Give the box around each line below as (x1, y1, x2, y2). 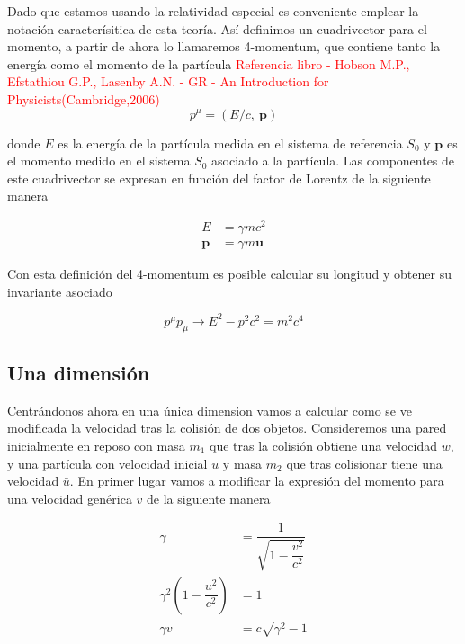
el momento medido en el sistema (7, 151, 191, 170)
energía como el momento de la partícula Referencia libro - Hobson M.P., (7, 54, 410, 73)
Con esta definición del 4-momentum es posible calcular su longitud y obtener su (7, 264, 452, 283)
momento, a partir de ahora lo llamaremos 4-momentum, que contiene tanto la (7, 37, 441, 56)
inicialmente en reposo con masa (7, 435, 185, 454)
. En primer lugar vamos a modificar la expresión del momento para (69, 471, 444, 490)
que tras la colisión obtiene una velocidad (210, 435, 438, 454)
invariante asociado (7, 282, 112, 300)
